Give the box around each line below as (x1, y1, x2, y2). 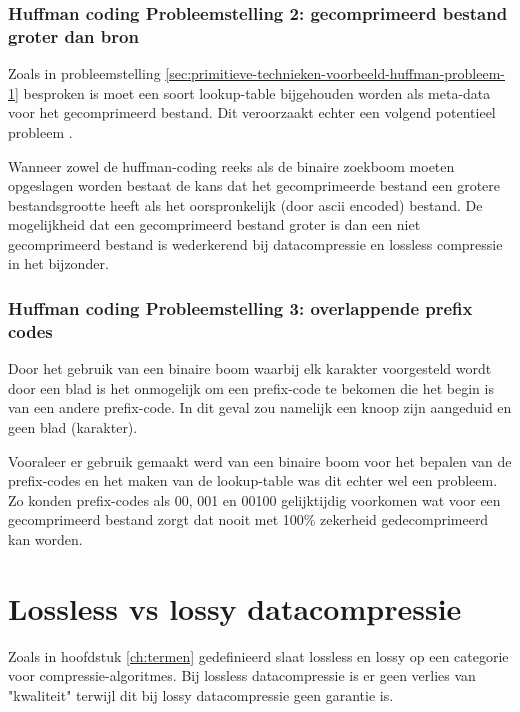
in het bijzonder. (8, 253, 109, 274)
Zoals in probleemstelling (8, 63, 161, 84)
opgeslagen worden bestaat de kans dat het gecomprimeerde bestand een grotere (8, 175, 501, 196)
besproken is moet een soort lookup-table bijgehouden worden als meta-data (23, 82, 491, 103)
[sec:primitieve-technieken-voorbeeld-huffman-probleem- (165, 63, 505, 84)
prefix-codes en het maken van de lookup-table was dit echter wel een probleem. (8, 470, 498, 491)
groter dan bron (8, 23, 139, 48)
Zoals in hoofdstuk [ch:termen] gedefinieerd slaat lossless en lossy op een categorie (8, 645, 509, 666)
